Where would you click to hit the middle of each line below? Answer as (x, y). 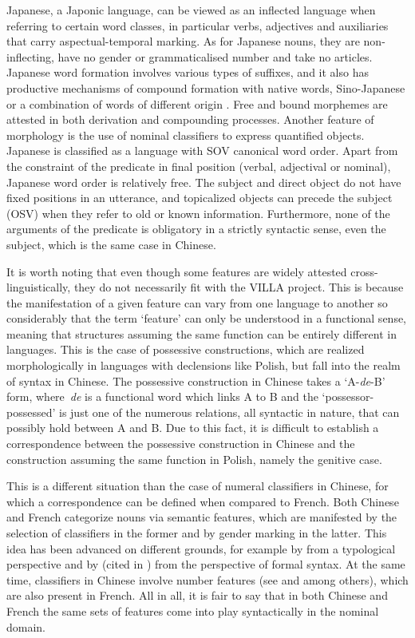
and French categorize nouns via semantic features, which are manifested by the (202, 517)
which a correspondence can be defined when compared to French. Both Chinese (203, 501)
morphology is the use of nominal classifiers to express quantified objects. (186, 135)
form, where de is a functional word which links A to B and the (162, 396)
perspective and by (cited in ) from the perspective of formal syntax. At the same (206, 564)
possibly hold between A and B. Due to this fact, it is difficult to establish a (193, 428)
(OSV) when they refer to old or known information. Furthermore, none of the (198, 213)
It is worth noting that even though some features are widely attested (177, 271)
